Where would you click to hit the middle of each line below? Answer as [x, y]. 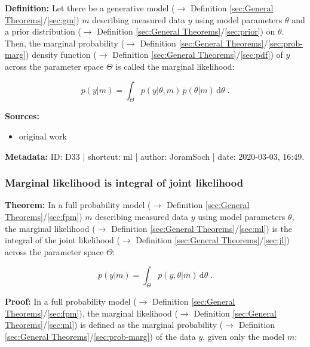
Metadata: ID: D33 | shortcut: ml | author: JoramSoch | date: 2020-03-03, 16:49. [155, 156]
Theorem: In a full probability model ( [78, 205]
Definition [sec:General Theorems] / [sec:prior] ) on [186, 31]
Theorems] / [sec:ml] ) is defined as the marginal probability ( [114, 325]
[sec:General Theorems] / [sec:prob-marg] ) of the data [100, 336]
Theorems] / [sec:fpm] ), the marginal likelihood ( [91, 313]
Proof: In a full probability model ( [71, 301]
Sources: [22, 116]
